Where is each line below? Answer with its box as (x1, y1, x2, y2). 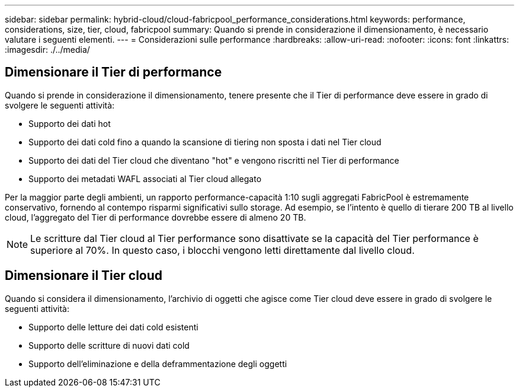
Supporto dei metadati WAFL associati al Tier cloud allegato (28, 173, 262, 184)
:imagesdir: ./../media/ (5, 44, 90, 55)
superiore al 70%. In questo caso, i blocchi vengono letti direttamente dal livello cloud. (30, 244, 415, 256)
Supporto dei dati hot (28, 118, 111, 129)
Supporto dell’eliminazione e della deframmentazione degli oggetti (28, 358, 287, 369)
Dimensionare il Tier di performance (5, 65, 222, 80)
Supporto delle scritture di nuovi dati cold (28, 340, 190, 350)
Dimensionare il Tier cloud (5, 268, 163, 283)
